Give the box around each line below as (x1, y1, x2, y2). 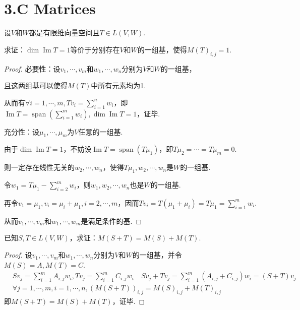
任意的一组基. (78, 126, 123, 137)
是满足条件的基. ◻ (81, 215, 142, 226)
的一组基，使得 (137, 44, 187, 54)
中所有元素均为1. (91, 80, 146, 91)
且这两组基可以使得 (4, 80, 68, 91)
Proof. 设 (4, 250, 32, 260)
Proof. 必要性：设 (4, 63, 61, 74)
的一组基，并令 (132, 250, 182, 260)
